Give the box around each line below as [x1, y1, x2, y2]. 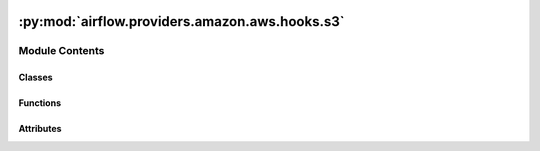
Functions [18, 97, 62, 109]
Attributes [18, 123, 62, 135]
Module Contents [18, 44, 105, 58]
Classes [18, 71, 54, 84]
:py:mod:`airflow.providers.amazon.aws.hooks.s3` [18, 13, 345, 30]
